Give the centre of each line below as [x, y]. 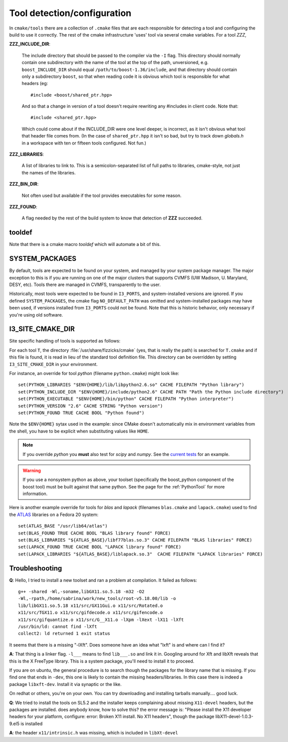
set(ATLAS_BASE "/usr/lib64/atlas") [63, 526]
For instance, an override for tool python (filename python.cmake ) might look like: [94, 373]
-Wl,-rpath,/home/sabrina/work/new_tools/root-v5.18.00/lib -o [97, 598]
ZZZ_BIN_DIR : [24, 184]
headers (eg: [35, 83]
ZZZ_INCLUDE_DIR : [30, 44]
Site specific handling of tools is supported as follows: [65, 341]
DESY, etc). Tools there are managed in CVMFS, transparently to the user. [85, 284]
